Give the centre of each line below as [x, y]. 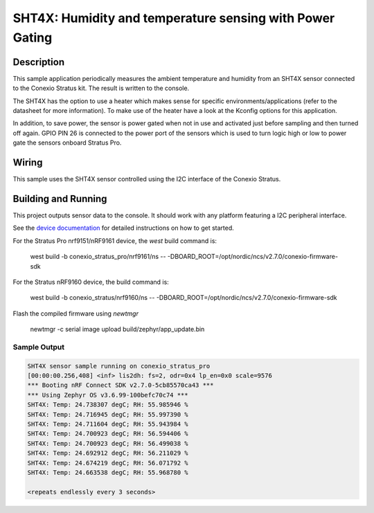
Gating [33, 37]
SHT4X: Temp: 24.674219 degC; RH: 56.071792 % [108, 463]
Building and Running [60, 198]
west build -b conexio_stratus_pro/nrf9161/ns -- [98, 257]
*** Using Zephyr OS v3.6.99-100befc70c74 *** [108, 395]
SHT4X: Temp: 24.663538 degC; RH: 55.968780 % [108, 472]
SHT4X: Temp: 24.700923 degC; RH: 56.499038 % [108, 443]
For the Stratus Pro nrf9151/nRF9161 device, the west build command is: [115, 241]
